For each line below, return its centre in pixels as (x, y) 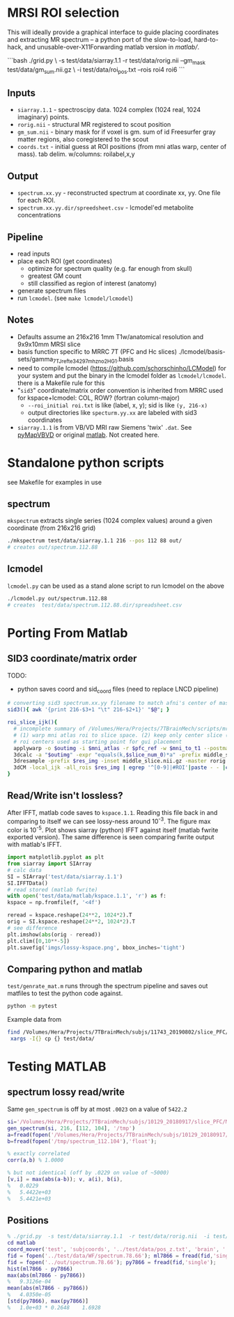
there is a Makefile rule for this (61, 383)
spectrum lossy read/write (66, 1092)
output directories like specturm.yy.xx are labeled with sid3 (112, 412)
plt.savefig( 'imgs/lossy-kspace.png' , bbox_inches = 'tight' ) (96, 948)
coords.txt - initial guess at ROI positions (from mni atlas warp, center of (122, 147)
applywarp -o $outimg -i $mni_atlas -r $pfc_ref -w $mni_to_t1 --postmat (123, 748)
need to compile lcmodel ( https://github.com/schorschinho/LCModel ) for (122, 368)
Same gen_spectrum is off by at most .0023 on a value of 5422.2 (97, 1109)
